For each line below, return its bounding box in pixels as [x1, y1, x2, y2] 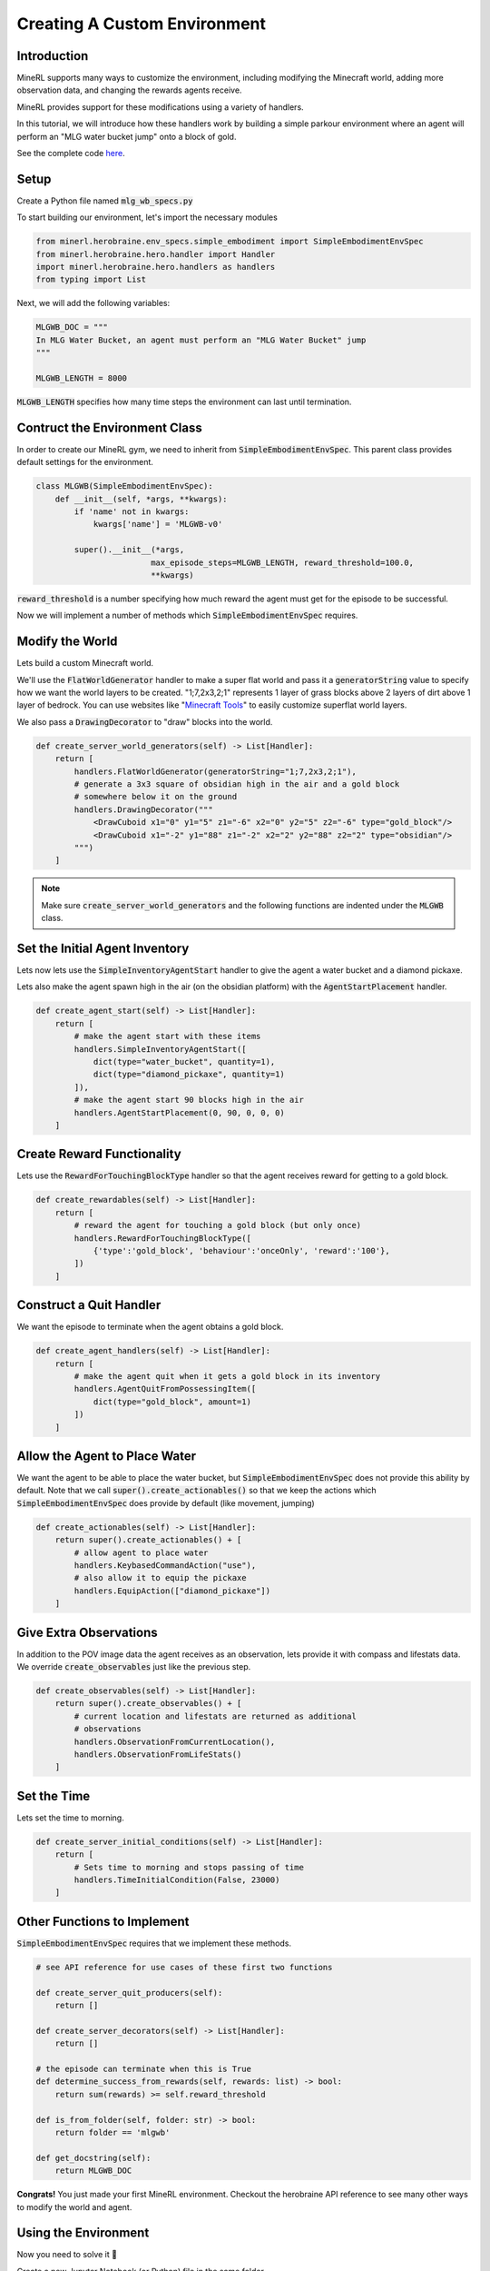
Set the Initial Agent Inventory [16, 940, 190, 956]
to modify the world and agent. [16, 2201, 132, 2212]
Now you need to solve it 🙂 [16, 2249, 118, 2260]
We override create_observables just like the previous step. [16, 1661, 251, 1672]
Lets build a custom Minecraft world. [16, 658, 154, 669]
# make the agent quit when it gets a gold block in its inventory [73, 1372, 381, 1381]
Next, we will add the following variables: [16, 298, 171, 309]
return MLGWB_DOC [54, 2166, 132, 2176]
